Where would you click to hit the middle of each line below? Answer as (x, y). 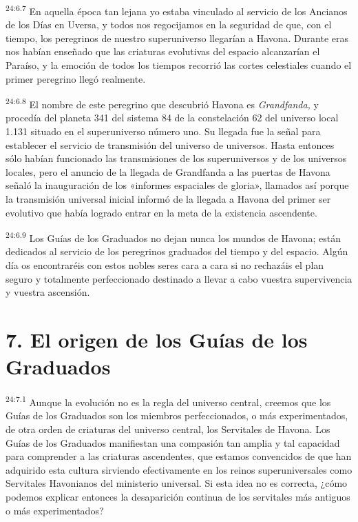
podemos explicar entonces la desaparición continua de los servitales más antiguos (178, 496)
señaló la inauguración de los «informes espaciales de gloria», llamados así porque (177, 185)
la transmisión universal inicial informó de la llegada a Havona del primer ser (168, 199)
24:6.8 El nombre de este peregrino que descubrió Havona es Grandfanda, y (162, 103)
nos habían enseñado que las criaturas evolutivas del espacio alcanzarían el (163, 51)
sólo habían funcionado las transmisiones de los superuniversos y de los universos (176, 158)
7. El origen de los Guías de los (157, 340)
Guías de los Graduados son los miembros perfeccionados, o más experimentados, (177, 415)
